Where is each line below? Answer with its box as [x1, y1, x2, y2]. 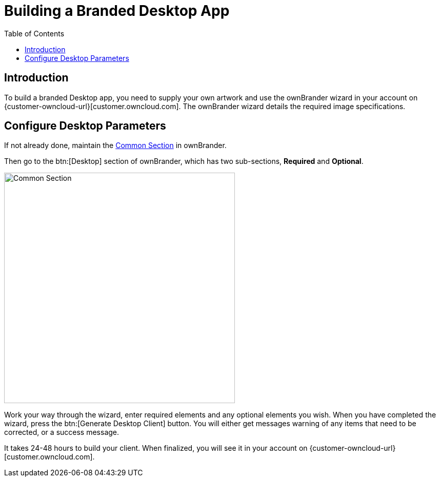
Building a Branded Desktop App [4, 2, 230, 19]
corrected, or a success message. [4, 428, 119, 437]
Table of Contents [4, 29, 65, 38]
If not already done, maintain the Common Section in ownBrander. [4, 141, 227, 150]
